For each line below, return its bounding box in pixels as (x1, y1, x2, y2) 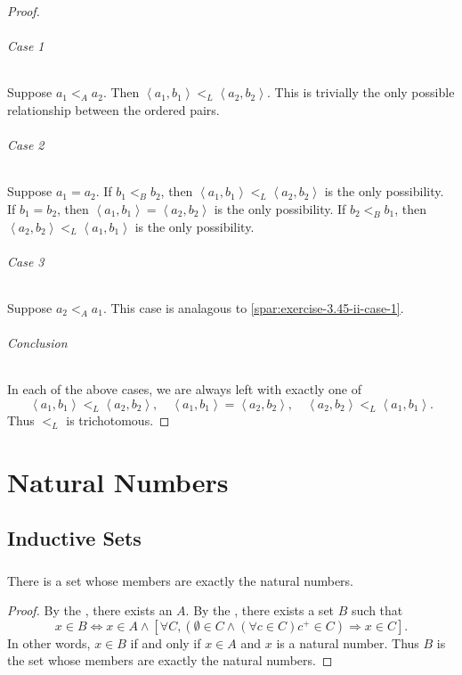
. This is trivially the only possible (267, 83, 455, 102)
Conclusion (7, 333, 68, 352)
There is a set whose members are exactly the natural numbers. (7, 571, 354, 589)
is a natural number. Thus (276, 633, 419, 652)
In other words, (7, 633, 91, 652)
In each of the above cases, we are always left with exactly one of (7, 380, 362, 399)
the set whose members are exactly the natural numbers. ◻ (7, 651, 333, 670)
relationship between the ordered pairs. (7, 100, 220, 119)
